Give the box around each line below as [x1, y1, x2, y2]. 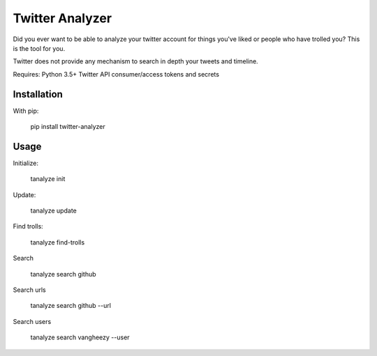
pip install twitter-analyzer [30, 123, 106, 131]
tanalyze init [30, 175, 66, 183]
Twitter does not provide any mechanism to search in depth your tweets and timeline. [13, 57, 258, 65]
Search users [13, 317, 52, 325]
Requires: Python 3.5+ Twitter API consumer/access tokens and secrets [13, 70, 220, 78]
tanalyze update [30, 206, 77, 215]
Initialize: [13, 159, 38, 167]
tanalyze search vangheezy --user [30, 333, 130, 341]
